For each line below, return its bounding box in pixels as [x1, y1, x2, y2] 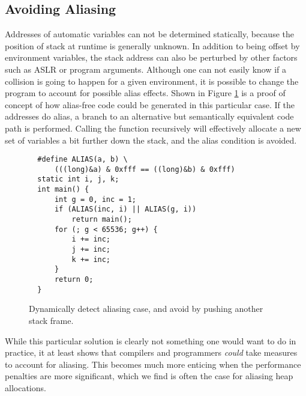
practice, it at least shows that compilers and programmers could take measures [5, 346, 298, 359]
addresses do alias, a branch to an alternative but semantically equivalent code [5, 110, 294, 123]
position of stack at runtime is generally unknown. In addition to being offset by [5, 39, 300, 52]
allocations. [5, 381, 46, 394]
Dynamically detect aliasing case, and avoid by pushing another [29, 302, 263, 315]
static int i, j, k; [37, 175, 119, 184]
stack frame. [29, 314, 74, 326]
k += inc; [71, 255, 111, 264]
